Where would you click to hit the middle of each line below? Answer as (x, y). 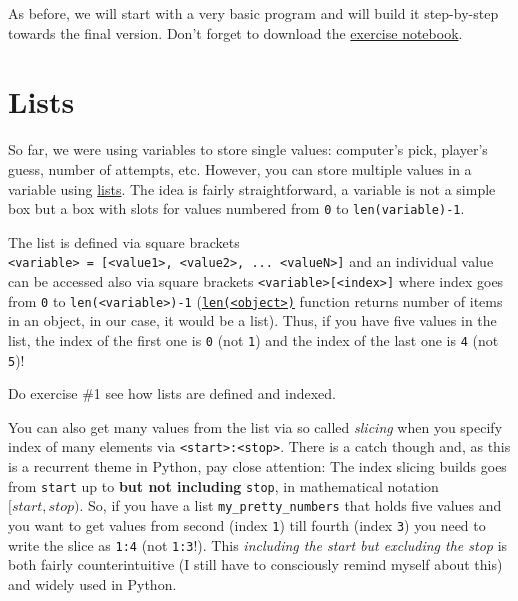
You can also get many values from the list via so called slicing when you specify (255, 426)
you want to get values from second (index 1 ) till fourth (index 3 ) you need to (247, 524)
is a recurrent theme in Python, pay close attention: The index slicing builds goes (257, 466)
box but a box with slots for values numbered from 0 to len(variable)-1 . (236, 208)
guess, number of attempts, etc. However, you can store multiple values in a (240, 168)
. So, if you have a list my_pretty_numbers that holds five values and (290, 505)
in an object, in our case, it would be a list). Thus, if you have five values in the (252, 320)
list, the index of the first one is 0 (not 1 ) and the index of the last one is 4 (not (253, 339)
